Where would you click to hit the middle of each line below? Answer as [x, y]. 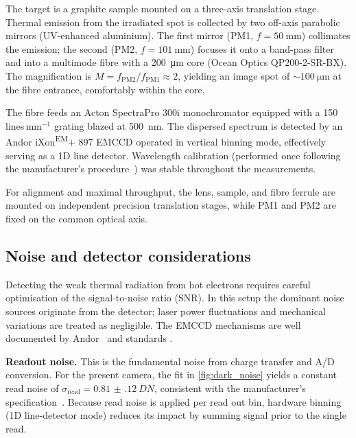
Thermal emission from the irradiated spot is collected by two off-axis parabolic [173, 22]
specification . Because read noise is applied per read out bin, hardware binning [174, 401]
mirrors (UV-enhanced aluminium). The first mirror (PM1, [130, 35]
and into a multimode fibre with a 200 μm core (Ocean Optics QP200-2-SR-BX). [176, 62]
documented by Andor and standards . [89, 338]
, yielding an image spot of [234, 75]
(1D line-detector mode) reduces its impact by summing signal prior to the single [176, 415]
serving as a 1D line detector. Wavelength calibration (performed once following [173, 155]
